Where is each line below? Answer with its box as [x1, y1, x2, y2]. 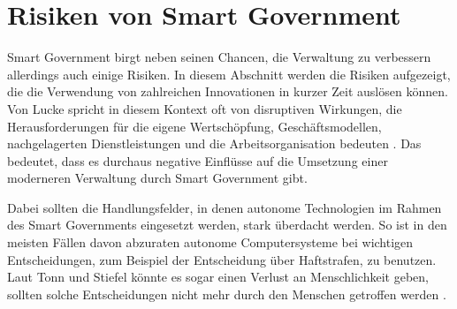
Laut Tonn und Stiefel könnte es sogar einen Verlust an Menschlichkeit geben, [7, 268, 429, 286]
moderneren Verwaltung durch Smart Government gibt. [7, 169, 308, 187]
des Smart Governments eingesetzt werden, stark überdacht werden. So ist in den [7, 215, 447, 234]
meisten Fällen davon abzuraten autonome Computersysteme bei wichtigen [7, 233, 414, 252]
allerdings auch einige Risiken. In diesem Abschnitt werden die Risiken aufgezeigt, [7, 64, 451, 83]
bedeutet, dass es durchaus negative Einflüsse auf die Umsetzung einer [7, 151, 388, 170]
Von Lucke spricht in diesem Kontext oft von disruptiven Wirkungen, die [7, 99, 402, 117]
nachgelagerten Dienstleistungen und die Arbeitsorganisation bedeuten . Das [7, 134, 422, 153]
